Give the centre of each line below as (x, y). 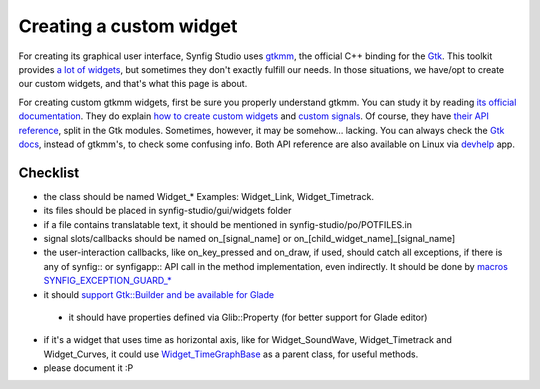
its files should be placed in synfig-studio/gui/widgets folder (167, 211)
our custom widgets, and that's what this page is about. (133, 84)
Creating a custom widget (128, 26)
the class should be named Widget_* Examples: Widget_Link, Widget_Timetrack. (209, 196)
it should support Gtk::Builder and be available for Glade (159, 294)
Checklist (49, 172)
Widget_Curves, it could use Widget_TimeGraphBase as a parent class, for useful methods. (231, 354)
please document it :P (88, 368)
